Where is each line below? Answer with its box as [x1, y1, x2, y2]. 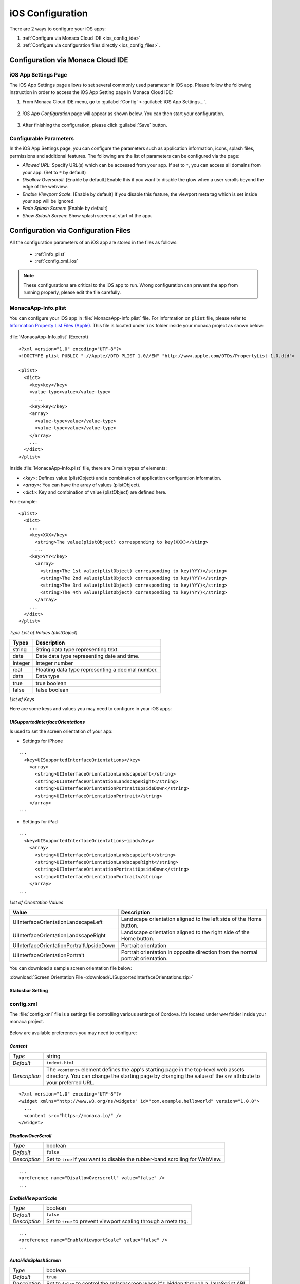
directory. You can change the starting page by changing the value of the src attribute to [46, 1072, 260, 1080]
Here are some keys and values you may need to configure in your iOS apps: [9, 706, 172, 712]
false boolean [35, 686, 69, 693]
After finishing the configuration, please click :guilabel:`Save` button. [22, 122, 167, 128]
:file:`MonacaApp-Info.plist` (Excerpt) [9, 334, 88, 340]
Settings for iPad [22, 818, 58, 824]
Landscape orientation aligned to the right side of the [121, 929, 250, 936]
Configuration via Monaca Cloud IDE [9, 55, 128, 64]
